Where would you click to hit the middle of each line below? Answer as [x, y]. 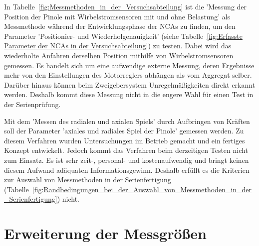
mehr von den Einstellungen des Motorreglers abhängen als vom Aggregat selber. [128, 75]
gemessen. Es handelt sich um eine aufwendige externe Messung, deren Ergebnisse [129, 65]
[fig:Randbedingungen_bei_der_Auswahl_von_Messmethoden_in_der [142, 189]
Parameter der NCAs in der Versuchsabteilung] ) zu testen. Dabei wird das [118, 46]
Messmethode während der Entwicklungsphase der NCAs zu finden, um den [120, 26]
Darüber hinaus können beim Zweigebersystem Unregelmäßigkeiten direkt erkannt [130, 84]
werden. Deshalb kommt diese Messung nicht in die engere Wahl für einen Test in [129, 94]
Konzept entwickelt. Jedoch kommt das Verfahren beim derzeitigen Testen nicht [126, 150]
